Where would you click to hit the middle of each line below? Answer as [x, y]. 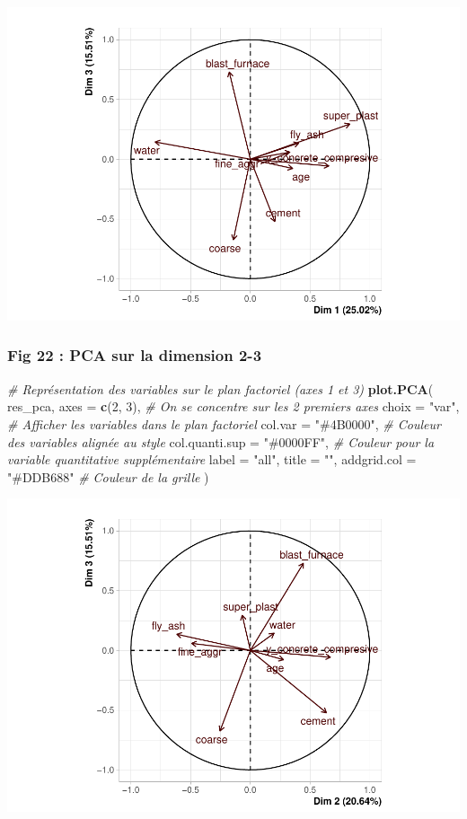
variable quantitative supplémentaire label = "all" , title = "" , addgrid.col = [212, 459]
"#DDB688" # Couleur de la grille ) [108, 476]
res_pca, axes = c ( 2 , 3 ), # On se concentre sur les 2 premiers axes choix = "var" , [233, 406]
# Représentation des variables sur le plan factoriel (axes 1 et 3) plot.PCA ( [220, 388]
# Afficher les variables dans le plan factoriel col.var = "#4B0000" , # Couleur [224, 423]
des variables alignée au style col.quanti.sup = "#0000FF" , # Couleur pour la [221, 441]
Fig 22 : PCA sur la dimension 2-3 [135, 355]
